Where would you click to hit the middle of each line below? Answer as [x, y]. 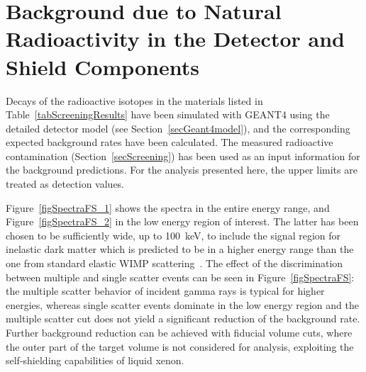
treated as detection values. [65, 184]
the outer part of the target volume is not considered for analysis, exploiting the [180, 346]
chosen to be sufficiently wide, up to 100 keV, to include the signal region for [173, 235]
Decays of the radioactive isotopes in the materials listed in [134, 100]
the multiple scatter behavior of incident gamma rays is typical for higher [165, 291]
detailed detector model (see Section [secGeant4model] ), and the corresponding [178, 128]
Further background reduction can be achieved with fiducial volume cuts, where [179, 332]
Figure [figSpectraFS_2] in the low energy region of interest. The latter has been [182, 221]
